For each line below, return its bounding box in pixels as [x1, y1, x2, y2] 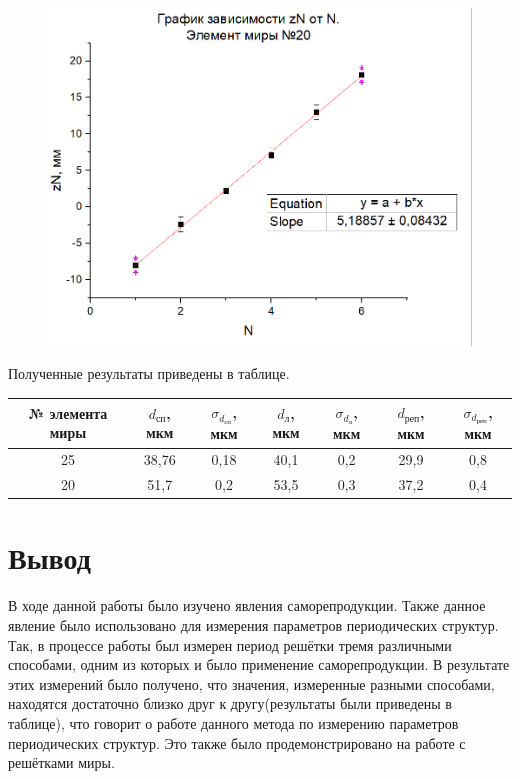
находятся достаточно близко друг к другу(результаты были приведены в [8, 693, 452, 714]
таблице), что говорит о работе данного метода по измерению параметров [8, 712, 459, 733]
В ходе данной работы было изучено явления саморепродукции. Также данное [8, 595, 486, 616]
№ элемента [28, 402, 108, 423]
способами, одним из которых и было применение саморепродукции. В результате [8, 654, 510, 675]
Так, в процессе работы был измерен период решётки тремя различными [8, 634, 452, 655]
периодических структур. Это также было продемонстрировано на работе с [8, 732, 466, 753]
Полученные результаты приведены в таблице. [8, 363, 290, 384]
